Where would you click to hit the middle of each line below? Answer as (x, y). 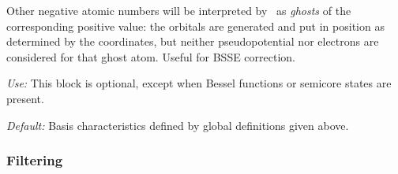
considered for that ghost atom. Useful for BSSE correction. (151, 56)
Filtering (35, 160)
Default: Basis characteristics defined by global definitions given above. (178, 125)
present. (25, 98)
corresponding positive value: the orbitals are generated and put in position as (195, 26)
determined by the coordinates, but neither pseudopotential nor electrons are (193, 41)
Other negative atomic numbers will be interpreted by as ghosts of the (179, 10)
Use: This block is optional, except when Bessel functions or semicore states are (199, 83)
